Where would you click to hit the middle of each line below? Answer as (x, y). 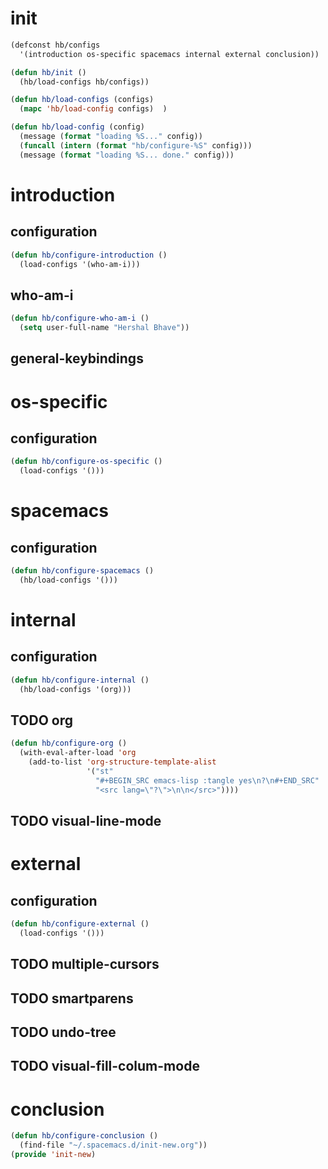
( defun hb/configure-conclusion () (84, 1136)
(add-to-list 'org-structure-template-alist (122, 762)
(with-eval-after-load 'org (78, 753)
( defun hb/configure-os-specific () (86, 462)
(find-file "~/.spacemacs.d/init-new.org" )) (113, 1145)
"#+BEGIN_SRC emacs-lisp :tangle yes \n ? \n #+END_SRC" (207, 780)
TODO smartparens (72, 998)
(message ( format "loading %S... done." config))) (127, 155)
